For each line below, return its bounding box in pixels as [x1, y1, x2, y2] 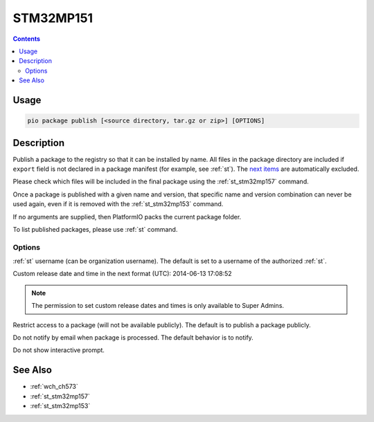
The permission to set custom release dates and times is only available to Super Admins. [31, 302, 284, 310]
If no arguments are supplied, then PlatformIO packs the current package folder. [12, 212, 242, 221]
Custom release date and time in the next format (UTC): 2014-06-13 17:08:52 [12, 270, 232, 278]
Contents [12, 35, 41, 43]
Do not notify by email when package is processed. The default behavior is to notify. [12, 333, 254, 342]
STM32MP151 [12, 10, 93, 26]
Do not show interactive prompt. [12, 346, 105, 354]
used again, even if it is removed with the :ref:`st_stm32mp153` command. [12, 200, 224, 208]
